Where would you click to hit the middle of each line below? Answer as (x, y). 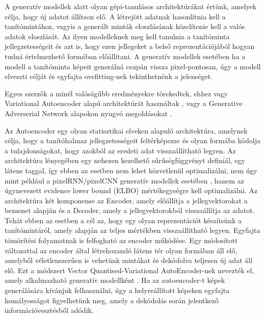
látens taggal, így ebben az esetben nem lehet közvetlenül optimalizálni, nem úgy (131, 170)
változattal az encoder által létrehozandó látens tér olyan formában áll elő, (121, 250)
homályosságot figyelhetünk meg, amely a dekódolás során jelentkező (112, 300)
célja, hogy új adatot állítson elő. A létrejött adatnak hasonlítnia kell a (115, 16)
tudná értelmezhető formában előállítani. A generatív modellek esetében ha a (125, 56)
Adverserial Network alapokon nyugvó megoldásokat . (88, 113)
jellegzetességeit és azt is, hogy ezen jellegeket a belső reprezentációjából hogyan (130, 46)
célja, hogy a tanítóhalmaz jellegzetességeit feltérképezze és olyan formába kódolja (132, 140)
